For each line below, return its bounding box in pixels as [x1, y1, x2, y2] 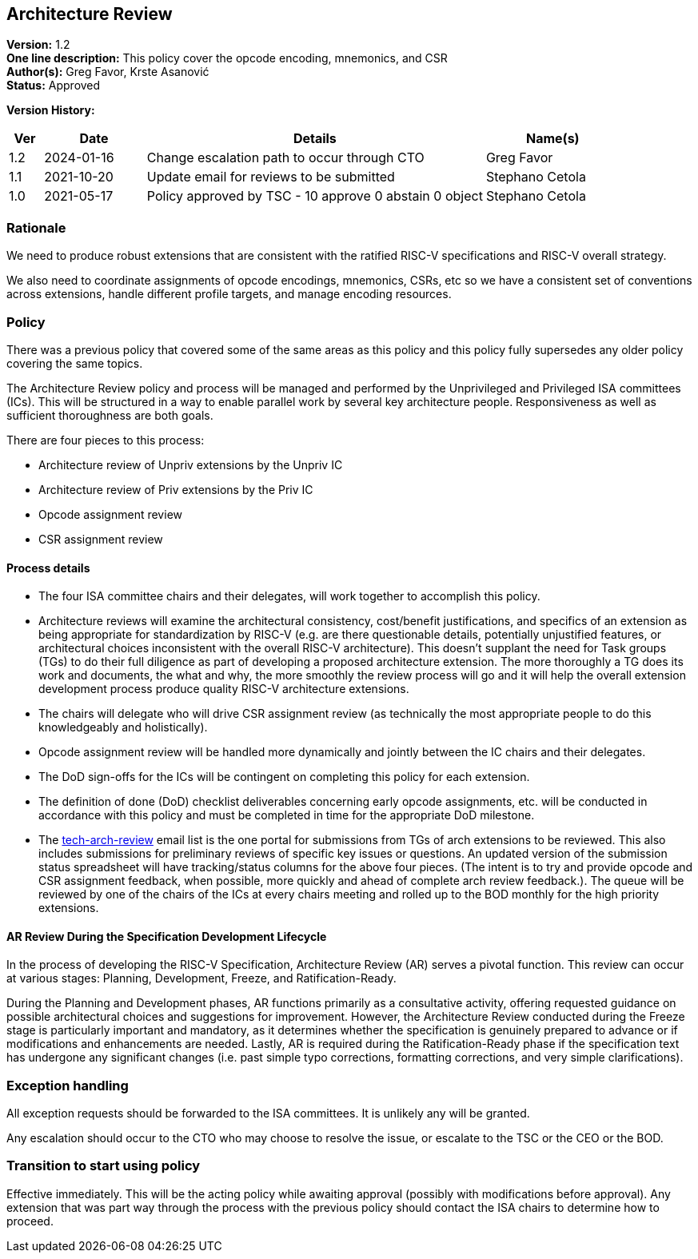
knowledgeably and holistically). [38, 720, 208, 735]
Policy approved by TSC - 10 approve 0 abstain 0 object [146, 188, 483, 205]
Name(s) [525, 130, 580, 147]
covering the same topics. [6, 356, 143, 370]
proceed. [6, 1213, 54, 1228]
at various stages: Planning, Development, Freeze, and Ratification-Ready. [6, 971, 397, 986]
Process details [6, 560, 90, 575]
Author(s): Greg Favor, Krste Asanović [6, 65, 209, 79]
